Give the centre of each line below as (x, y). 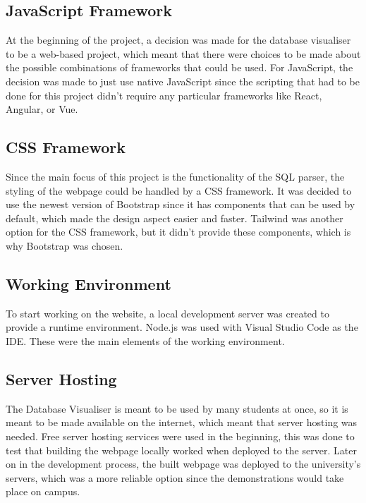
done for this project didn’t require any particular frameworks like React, (164, 95)
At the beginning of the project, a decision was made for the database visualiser (178, 40)
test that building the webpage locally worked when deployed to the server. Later (181, 450)
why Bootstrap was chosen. (65, 245)
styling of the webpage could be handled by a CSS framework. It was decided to (179, 190)
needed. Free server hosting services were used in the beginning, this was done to (180, 436)
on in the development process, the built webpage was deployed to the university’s (183, 464)
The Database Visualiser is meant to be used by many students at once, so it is (177, 408)
